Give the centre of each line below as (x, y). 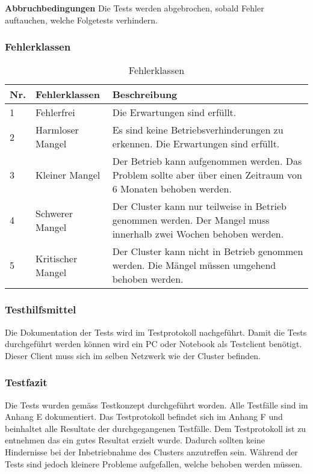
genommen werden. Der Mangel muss (191, 220)
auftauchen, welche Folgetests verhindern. (81, 20)
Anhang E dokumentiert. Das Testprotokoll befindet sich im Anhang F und (144, 417)
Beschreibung (145, 94)
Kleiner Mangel (68, 175)
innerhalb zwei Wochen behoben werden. (198, 234)
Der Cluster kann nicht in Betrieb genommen (208, 251)
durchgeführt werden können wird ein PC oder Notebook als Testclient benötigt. (153, 344)
